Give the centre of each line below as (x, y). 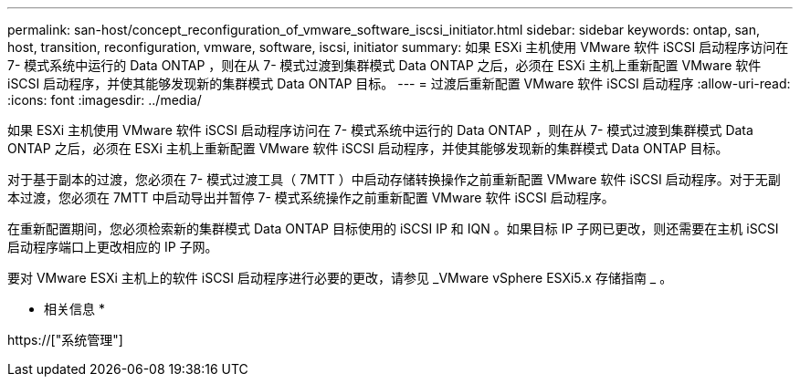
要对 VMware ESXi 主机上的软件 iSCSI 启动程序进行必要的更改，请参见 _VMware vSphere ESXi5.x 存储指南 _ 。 (340, 278)
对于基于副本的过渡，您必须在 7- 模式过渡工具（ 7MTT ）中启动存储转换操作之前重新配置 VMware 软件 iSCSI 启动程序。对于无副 (394, 179)
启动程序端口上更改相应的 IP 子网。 (113, 247)
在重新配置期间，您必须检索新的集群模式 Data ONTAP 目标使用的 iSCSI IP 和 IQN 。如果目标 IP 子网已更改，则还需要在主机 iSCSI (393, 228)
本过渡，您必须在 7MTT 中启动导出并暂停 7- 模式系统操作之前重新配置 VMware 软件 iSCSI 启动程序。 (311, 197)
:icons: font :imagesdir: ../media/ (105, 100)
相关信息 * (74, 309)
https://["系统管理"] (65, 340)
